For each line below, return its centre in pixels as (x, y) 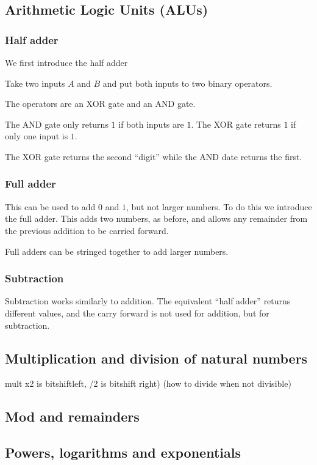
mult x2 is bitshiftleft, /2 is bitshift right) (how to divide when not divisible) (148, 383)
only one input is (37, 136)
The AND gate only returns (57, 124)
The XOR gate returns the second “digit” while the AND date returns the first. (154, 156)
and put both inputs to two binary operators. (187, 83)
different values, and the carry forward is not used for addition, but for (137, 313)
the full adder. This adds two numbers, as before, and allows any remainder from (156, 218)
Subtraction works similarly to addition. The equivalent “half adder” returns (148, 301)
